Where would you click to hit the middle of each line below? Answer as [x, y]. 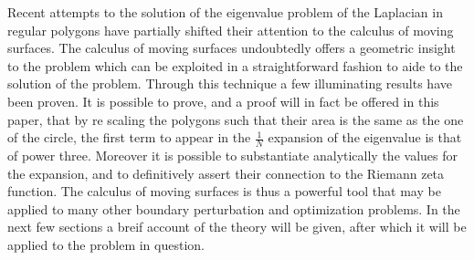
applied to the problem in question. [106, 244]
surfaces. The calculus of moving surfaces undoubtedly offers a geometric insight [232, 48]
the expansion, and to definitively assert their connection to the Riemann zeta [226, 173]
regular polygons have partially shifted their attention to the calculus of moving [231, 30]
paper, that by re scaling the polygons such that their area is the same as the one [236, 119]
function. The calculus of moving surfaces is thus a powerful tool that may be [224, 191]
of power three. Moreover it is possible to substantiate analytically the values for [232, 155]
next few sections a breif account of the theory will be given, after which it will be [237, 227]
